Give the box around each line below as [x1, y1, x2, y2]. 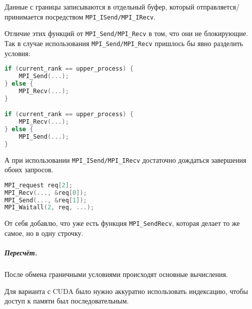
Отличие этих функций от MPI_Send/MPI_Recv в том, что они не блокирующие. [4, 28, 248, 39]
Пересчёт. [4, 247, 37, 258]
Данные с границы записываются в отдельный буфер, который [4, 2, 194, 12]
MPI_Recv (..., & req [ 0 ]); [4, 189, 87, 196]
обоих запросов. [4, 164, 53, 175]
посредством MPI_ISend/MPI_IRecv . [45, 11, 156, 22]
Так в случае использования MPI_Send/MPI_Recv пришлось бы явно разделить [4, 38, 243, 48]
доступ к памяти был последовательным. [4, 295, 129, 306]
